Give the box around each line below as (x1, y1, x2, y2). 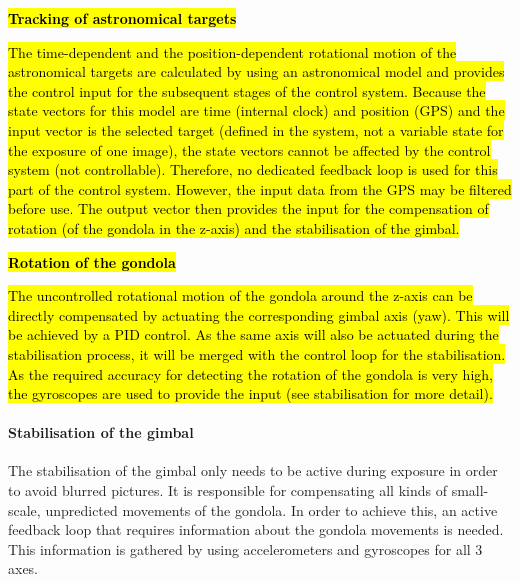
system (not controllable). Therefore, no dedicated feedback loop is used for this (8, 159, 498, 180)
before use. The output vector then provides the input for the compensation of (8, 198, 489, 219)
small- (451, 480, 489, 501)
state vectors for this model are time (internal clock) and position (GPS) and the (8, 100, 505, 121)
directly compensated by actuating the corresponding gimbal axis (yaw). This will (8, 304, 510, 325)
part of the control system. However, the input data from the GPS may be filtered (8, 178, 512, 199)
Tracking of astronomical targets (8, 8, 237, 28)
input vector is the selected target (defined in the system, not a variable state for (8, 119, 504, 140)
